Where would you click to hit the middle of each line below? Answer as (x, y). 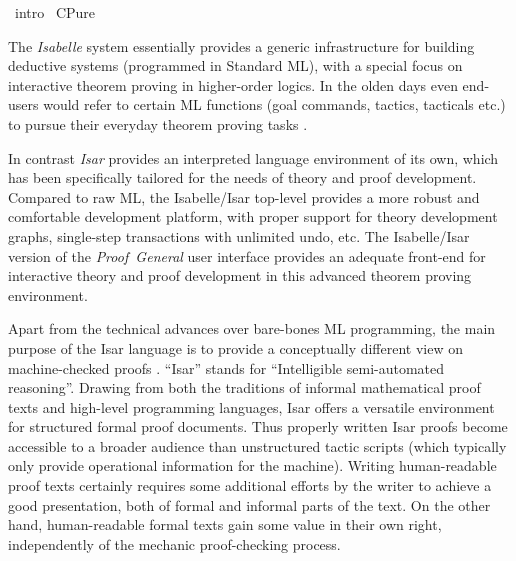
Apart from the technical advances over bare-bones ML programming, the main (252, 328)
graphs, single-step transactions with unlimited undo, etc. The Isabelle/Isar (239, 235)
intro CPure (55, 12)
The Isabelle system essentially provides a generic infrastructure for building (241, 45)
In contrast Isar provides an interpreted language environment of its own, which (253, 157)
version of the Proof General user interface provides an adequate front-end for (247, 255)
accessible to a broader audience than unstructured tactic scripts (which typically (257, 445)
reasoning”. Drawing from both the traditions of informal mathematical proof (244, 387)
